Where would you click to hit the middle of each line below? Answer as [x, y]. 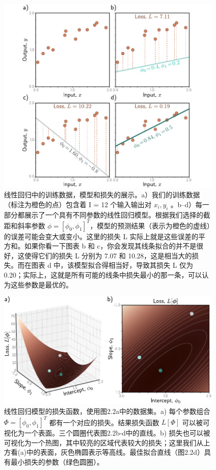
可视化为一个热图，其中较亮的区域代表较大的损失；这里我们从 [104, 442]
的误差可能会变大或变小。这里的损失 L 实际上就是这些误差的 [101, 236]
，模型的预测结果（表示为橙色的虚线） [150, 225]
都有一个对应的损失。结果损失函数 [104, 422]
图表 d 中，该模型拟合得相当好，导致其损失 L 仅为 [112, 265]
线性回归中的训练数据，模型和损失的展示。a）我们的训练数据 [102, 195]
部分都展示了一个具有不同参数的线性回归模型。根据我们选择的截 [107, 214]
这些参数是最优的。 [41, 284]
